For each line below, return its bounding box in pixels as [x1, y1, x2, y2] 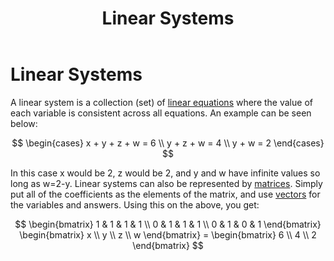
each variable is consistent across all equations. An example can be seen [10, 107, 312, 119]
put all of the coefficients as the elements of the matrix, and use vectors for [10, 188, 321, 200]
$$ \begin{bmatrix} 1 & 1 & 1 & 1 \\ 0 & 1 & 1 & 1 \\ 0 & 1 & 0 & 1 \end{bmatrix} [14, 218, 322, 230]
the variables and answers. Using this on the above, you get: [10, 198, 260, 211]
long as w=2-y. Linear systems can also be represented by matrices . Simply [10, 177, 323, 189]
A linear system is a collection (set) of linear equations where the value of [10, 96, 313, 108]
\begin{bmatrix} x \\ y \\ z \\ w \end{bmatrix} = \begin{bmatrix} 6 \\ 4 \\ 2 [19, 228, 317, 241]
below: [10, 117, 38, 129]
